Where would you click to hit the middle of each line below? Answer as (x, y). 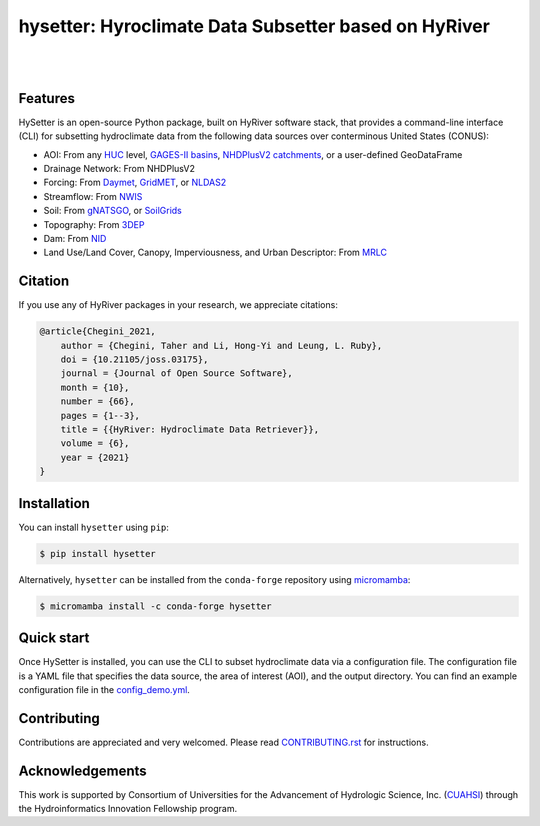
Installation (54, 503)
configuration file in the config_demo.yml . (104, 689)
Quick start (54, 638)
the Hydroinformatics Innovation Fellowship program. (128, 809)
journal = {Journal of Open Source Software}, (177, 373)
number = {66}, (97, 401)
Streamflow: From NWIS (93, 196)
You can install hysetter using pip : (94, 527)
